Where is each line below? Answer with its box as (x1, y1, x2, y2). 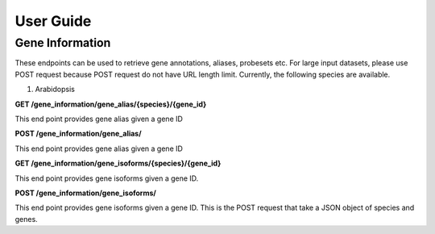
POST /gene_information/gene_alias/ (14, 129, 142, 139)
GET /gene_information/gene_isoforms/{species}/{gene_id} (14, 158, 222, 169)
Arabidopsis (35, 85, 76, 94)
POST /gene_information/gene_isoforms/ (14, 188, 156, 198)
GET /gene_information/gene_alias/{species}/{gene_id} (14, 99, 207, 109)
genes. (14, 214, 38, 224)
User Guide (14, 12, 92, 30)
